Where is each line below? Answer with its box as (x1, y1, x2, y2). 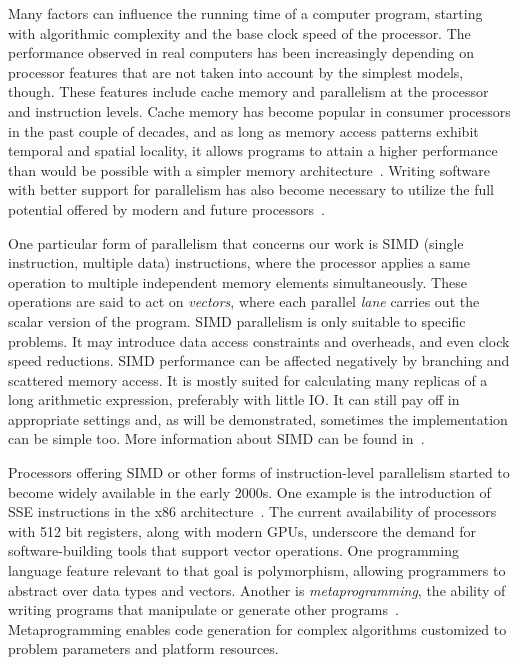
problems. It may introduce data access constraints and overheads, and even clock (8, 330, 510, 351)
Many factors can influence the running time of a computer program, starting (8, 3, 483, 23)
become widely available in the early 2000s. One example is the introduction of (8, 481, 491, 502)
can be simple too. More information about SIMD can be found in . (8, 428, 425, 449)
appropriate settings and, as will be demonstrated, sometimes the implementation (8, 408, 508, 429)
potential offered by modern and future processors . (8, 198, 326, 219)
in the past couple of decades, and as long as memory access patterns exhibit (8, 120, 479, 141)
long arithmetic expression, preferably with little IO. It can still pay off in (8, 389, 460, 410)
